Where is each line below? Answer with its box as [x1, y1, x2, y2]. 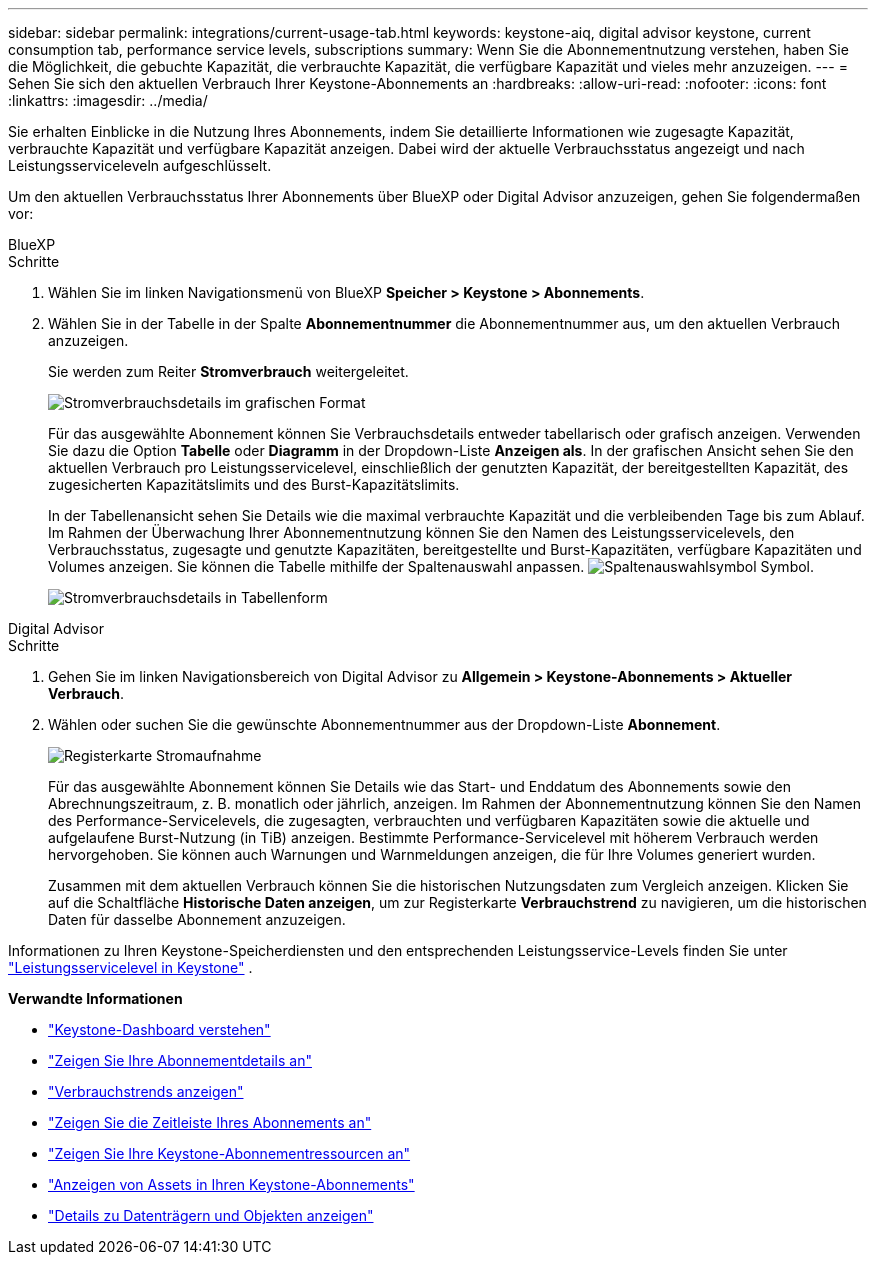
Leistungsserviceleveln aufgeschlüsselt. [8, 157, 272, 174]
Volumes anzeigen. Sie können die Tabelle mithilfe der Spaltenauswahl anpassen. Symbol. [48, 558, 815, 575]
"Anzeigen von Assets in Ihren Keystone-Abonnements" [48, 1176, 415, 1193]
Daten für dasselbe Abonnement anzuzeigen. [48, 911, 346, 928]
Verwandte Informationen [8, 990, 183, 1007]
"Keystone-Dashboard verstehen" [48, 1021, 271, 1038]
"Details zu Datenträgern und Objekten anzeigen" [48, 1207, 374, 1224]
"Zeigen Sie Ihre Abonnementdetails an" [48, 1052, 312, 1069]
